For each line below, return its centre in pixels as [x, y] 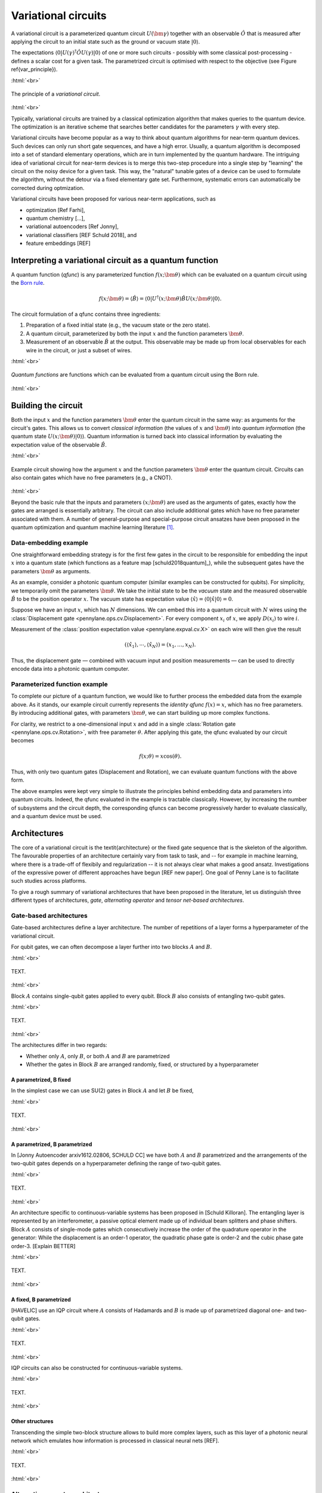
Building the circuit [47, 405]
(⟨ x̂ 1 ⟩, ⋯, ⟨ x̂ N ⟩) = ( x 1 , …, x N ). [160, 646]
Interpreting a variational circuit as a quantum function [115, 260]
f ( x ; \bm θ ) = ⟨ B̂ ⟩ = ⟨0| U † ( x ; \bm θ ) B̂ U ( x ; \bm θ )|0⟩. [160, 298]
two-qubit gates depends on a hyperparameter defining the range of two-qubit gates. [116, 1163]
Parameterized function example [60, 684]
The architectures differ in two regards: [59, 1045]
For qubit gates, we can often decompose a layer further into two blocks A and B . [112, 947]
